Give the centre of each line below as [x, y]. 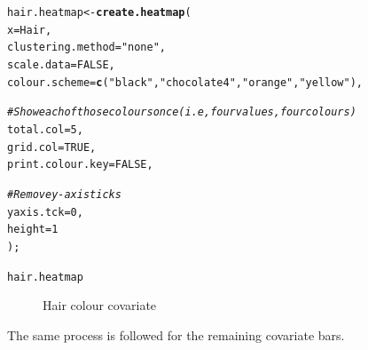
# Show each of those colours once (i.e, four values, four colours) [182, 112]
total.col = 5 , [45, 129]
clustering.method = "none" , [86, 48]
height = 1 [33, 230]
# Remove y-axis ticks [64, 194]
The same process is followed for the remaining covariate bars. [176, 334]
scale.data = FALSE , [61, 64]
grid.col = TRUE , [52, 147]
